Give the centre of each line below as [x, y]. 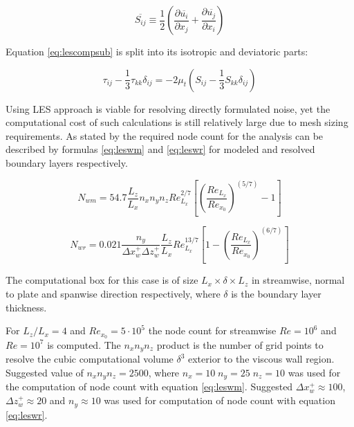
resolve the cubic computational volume [90, 359]
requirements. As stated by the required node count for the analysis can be [165, 135]
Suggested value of [45, 372]
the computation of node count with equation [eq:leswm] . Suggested [149, 387]
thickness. [26, 307]
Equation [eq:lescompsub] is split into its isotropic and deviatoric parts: [157, 51]
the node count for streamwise [212, 330]
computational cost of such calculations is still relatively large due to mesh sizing [177, 122]
